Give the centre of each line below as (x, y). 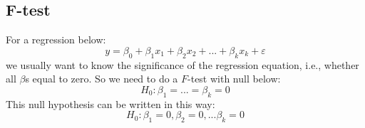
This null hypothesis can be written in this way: (110, 103)
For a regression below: (56, 39)
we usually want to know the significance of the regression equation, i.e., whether (182, 64)
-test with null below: (234, 79)
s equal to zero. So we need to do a (102, 79)
